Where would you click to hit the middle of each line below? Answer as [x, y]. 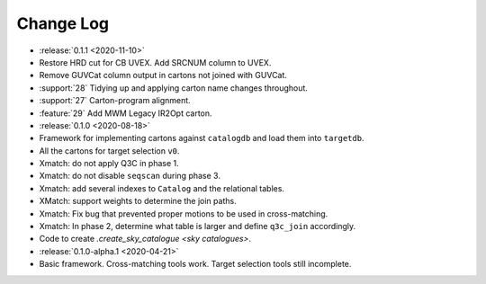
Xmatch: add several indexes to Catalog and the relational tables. [162, 188]
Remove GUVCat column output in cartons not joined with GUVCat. [163, 75]
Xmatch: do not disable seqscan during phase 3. [130, 176]
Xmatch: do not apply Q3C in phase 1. [109, 164]
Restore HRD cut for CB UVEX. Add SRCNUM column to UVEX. [155, 62]
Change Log [63, 23]
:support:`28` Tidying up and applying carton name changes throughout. [173, 88]
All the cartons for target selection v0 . [109, 151]
